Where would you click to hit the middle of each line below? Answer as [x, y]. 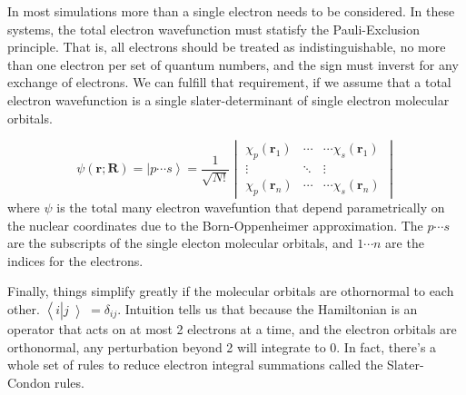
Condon [29, 382]
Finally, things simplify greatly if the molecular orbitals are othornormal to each [231, 291]
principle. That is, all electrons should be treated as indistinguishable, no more [227, 47]
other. [24, 308]
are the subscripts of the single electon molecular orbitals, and [180, 243]
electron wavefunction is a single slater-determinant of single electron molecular [228, 99]
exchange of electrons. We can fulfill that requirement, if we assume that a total [229, 82]
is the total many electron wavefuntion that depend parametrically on [251, 207]
